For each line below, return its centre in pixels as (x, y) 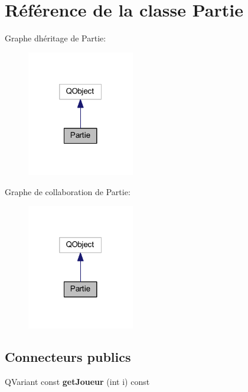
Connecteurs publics (68, 357)
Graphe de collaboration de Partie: (68, 191)
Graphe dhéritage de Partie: (56, 38)
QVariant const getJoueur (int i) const (77, 382)
